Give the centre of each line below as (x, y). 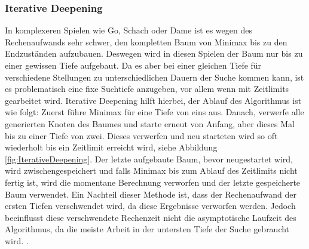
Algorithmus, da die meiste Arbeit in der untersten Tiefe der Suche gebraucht (147, 229)
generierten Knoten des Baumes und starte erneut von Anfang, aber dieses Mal (150, 123)
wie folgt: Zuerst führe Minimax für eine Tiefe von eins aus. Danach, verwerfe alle (154, 112)
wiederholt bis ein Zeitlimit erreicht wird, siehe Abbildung (111, 147)
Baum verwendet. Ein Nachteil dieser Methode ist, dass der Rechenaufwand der (151, 194)
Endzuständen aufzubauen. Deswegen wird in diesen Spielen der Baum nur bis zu (154, 53)
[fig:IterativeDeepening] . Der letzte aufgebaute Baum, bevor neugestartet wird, (149, 159)
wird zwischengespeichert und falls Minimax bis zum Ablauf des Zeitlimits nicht (151, 170)
